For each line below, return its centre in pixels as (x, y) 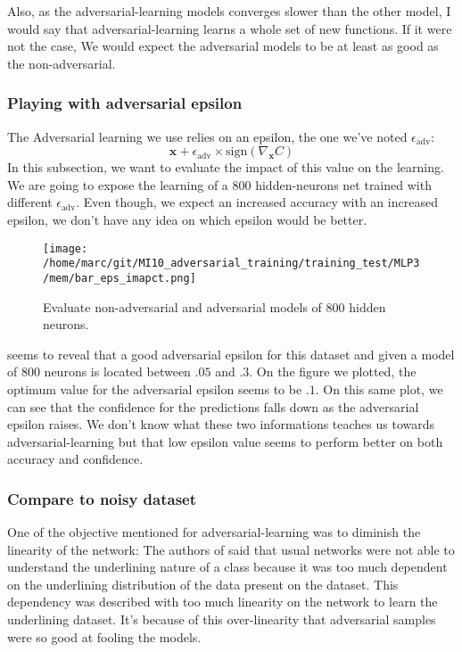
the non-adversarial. (62, 63)
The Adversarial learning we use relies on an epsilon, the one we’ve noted (207, 136)
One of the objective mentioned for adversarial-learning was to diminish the (214, 532)
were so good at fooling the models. (104, 636)
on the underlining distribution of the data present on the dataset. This (203, 584)
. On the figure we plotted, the (333, 371)
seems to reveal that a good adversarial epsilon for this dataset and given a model (231, 354)
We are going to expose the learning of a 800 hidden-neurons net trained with (219, 184)
